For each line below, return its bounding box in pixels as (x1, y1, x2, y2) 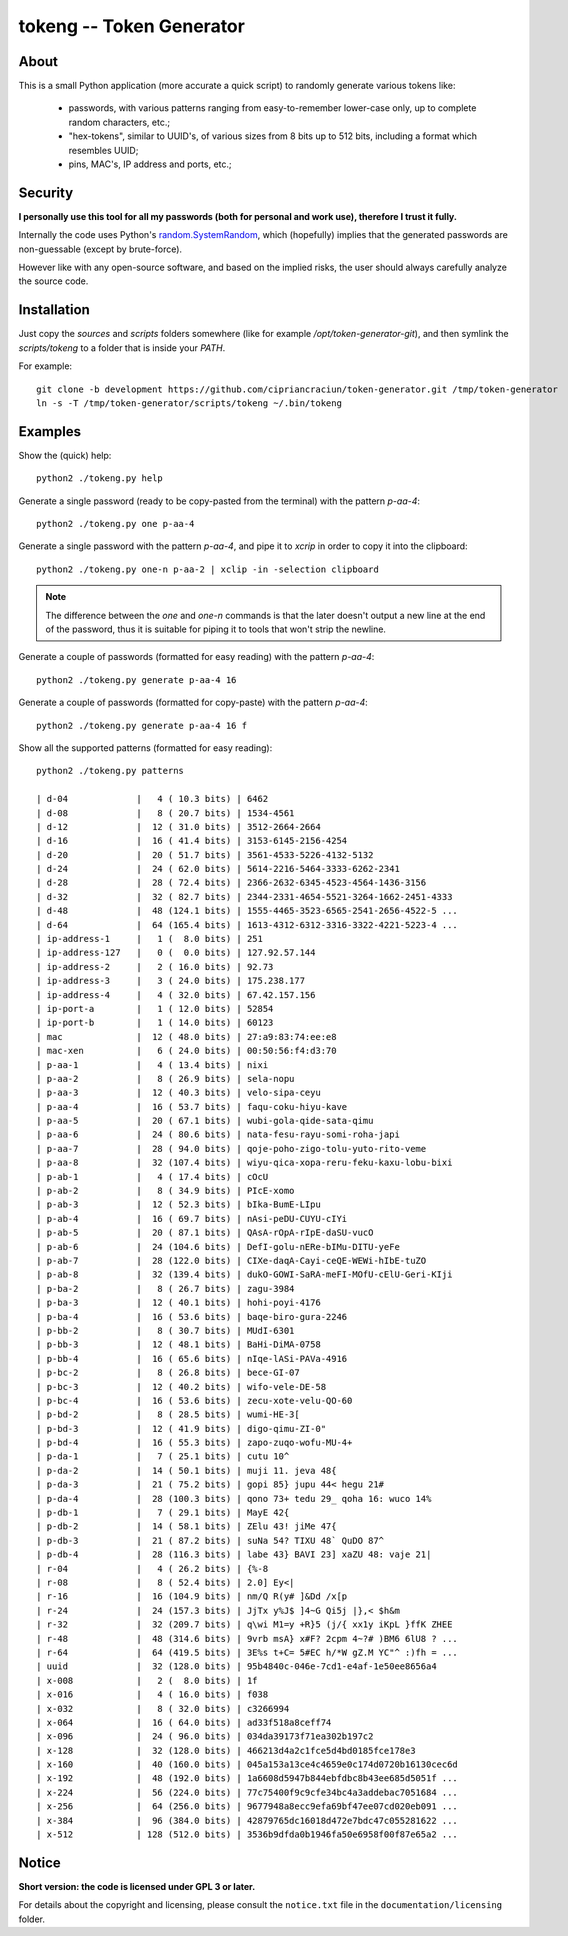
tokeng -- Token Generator (18, 15, 245, 37)
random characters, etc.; (68, 116, 170, 128)
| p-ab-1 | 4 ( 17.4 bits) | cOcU (36, 1171, 269, 1182)
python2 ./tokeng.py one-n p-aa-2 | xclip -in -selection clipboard (36, 563, 379, 575)
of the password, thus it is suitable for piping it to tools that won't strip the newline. (45, 623, 387, 635)
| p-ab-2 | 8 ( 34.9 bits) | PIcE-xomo (36, 1185, 295, 1197)
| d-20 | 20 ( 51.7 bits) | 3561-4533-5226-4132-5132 (36, 849, 374, 860)
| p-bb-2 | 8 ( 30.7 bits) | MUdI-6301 (36, 1325, 295, 1336)
